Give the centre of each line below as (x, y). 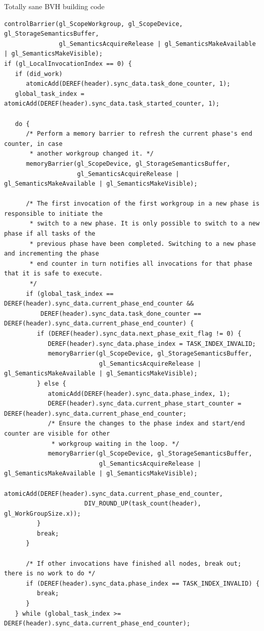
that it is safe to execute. (54, 274)
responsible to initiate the (54, 213)
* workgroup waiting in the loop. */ (115, 444)
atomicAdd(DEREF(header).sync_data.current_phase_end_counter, (114, 494)
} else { (51, 383)
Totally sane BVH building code (55, 6)
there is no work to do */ (50, 574)
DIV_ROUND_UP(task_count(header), (143, 504)
